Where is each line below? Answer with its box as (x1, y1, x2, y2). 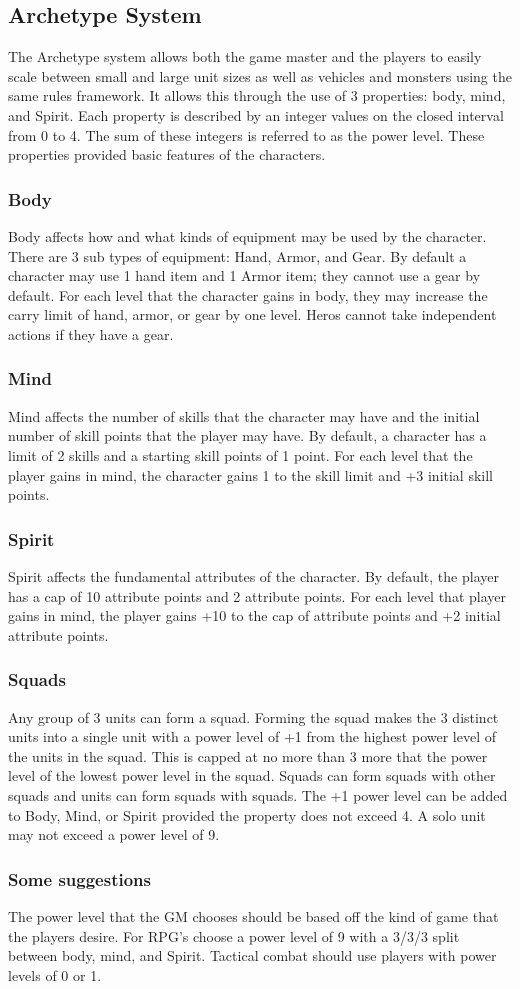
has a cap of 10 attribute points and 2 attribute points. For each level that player (8, 585, 506, 606)
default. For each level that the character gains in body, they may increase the (8, 284, 488, 305)
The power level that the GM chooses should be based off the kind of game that (8, 905, 499, 926)
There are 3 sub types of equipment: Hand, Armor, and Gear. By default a (8, 245, 467, 266)
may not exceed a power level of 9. (8, 824, 220, 845)
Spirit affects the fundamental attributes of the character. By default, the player (8, 565, 499, 586)
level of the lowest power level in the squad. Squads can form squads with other (8, 765, 496, 786)
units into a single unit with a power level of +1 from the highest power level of (8, 726, 496, 747)
